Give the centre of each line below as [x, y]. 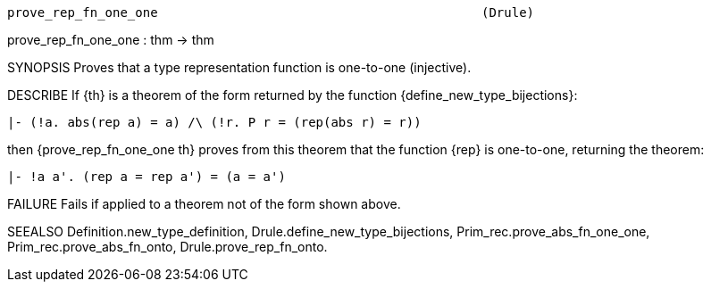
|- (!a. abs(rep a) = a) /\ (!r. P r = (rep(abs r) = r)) [214, 122]
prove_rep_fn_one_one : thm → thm [111, 40]
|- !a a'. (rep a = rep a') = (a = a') [146, 177]
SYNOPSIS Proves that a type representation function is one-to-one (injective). [239, 67]
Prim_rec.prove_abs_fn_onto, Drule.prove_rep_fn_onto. [167, 247]
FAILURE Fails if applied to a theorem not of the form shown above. [204, 204]
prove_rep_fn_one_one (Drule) [271, 12]
